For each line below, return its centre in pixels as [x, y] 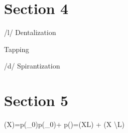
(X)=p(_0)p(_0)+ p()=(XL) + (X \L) [64, 124]
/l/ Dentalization [30, 32]
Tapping [17, 49]
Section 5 [36, 100]
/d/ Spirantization [32, 66]
